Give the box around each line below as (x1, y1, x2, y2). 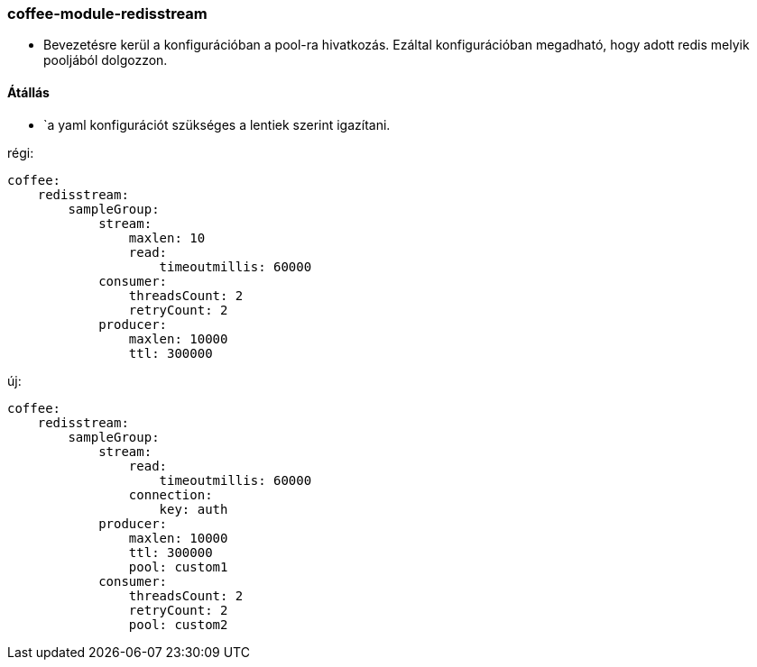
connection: (128, 487, 213, 502)
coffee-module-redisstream (7, 5, 208, 23)
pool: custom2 (128, 617, 228, 632)
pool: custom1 (128, 559, 228, 574)
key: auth (159, 501, 228, 516)
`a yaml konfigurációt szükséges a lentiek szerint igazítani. (43, 116, 391, 132)
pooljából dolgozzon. (43, 52, 168, 69)
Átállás (7, 84, 50, 100)
